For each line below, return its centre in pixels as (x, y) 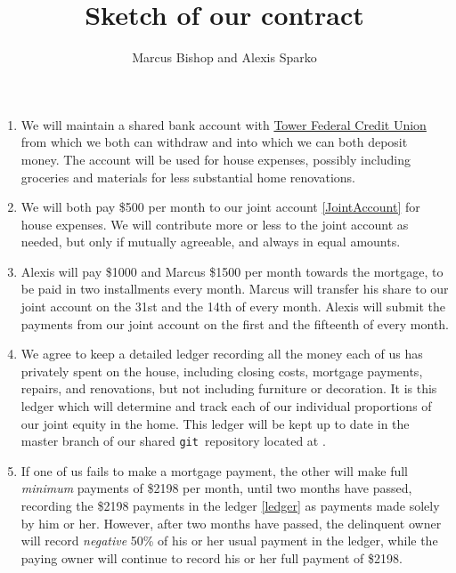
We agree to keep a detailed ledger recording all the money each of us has (222, 354)
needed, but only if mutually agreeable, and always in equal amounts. (211, 242)
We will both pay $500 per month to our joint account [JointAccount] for (220, 207)
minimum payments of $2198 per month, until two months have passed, (216, 488)
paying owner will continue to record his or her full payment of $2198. (212, 557)
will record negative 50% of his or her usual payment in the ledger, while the (229, 541)
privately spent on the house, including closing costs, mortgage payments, (222, 371)
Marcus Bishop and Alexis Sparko (224, 57)
